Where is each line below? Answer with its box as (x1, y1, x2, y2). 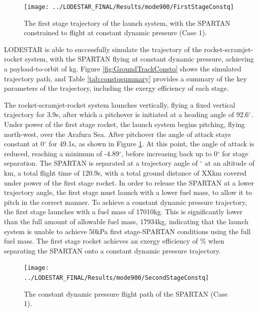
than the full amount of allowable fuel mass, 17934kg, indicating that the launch (4, 216, 249, 226)
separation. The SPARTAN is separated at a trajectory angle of (4, 158, 198, 168)
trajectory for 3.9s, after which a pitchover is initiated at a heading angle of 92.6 (4, 109, 249, 120)
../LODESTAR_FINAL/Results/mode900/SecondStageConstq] (24, 274, 209, 281)
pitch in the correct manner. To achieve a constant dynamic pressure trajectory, (4, 196, 247, 207)
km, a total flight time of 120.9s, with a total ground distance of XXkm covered (4, 167, 247, 178)
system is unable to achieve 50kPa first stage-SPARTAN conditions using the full (4, 226, 251, 236)
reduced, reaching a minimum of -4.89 (4, 148, 119, 158)
